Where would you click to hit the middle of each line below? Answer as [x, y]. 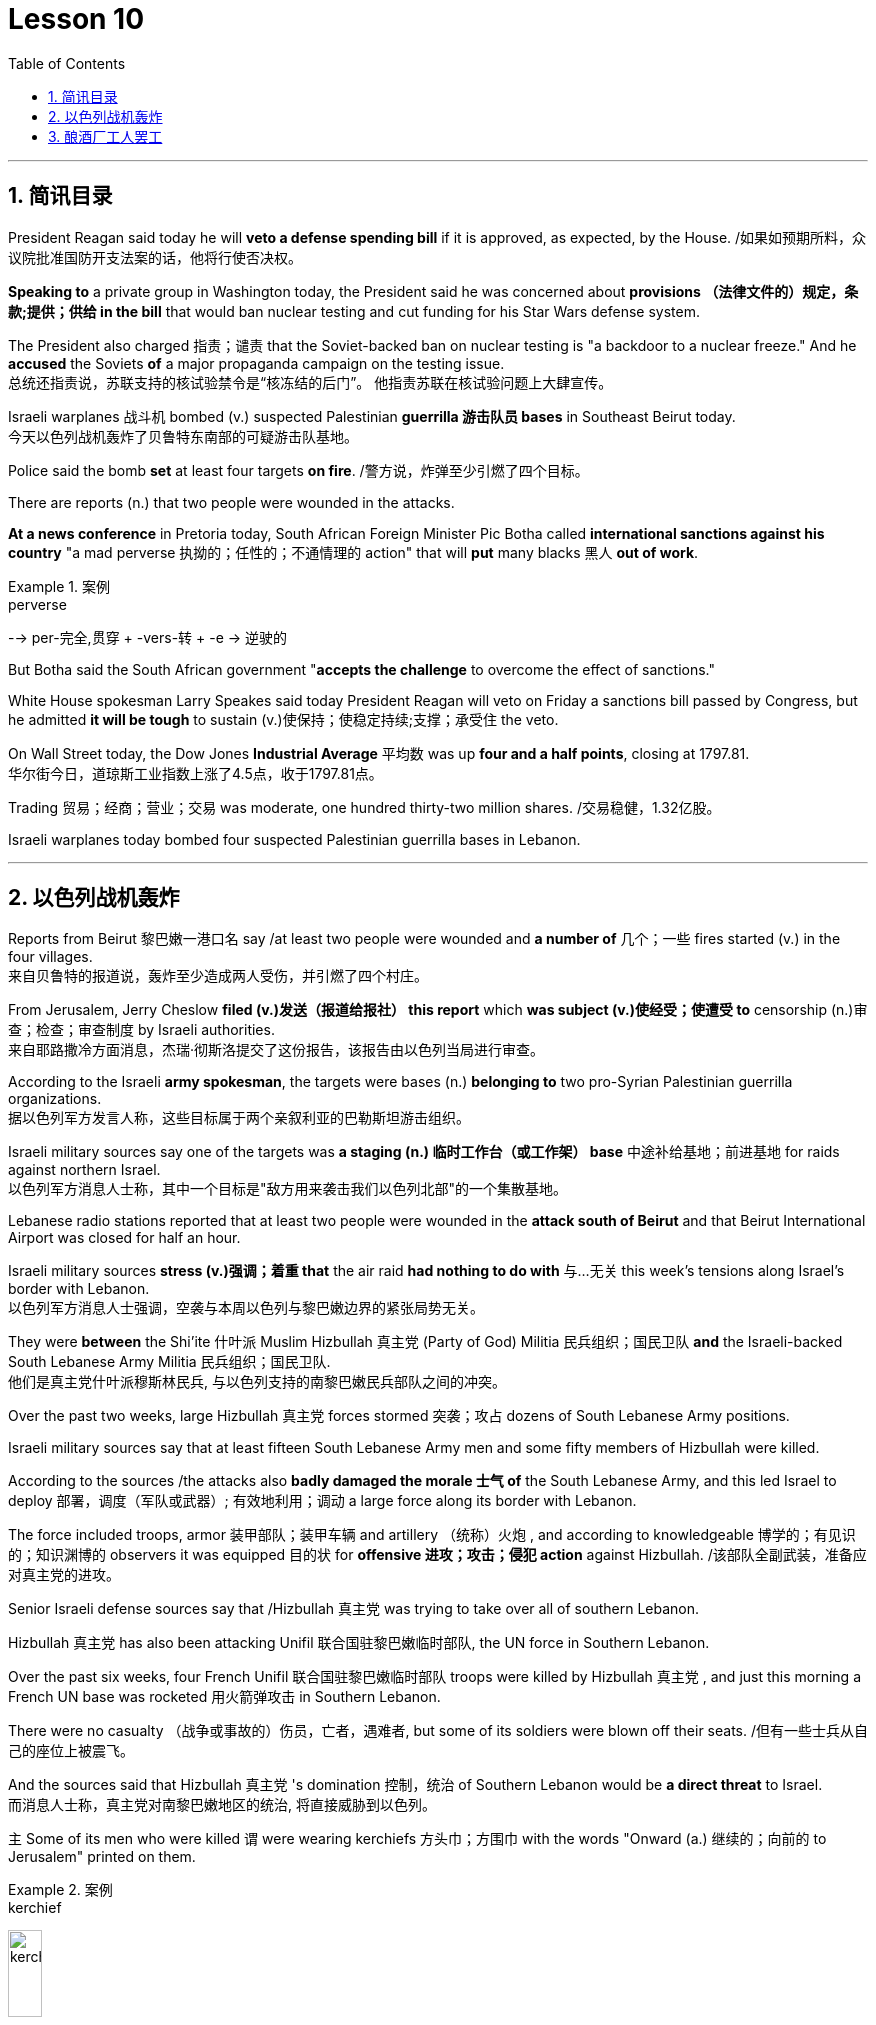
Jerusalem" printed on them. [102, 1857]
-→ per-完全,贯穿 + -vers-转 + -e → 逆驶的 [148, 637]
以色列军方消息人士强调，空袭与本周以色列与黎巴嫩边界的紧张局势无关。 [246, 1308]
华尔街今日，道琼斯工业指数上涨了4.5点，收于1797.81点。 [195, 773]
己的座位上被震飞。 [71, 1751]
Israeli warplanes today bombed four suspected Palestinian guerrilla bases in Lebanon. [294, 839]
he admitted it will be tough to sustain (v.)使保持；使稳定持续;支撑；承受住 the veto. [283, 719]
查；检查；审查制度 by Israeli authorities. [141, 1030]
